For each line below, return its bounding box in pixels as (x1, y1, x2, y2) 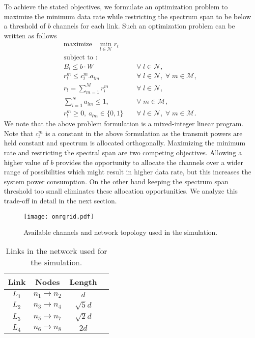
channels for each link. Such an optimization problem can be (53, 21, 235, 31)
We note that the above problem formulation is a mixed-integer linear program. (4, 118, 244, 129)
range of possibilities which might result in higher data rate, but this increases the (4, 167, 252, 177)
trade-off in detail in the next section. (4, 196, 117, 205)
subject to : (63, 54, 98, 61)
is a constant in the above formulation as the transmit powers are (45, 128, 243, 138)
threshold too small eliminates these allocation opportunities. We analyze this (4, 186, 238, 196)
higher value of (4, 157, 49, 167)
